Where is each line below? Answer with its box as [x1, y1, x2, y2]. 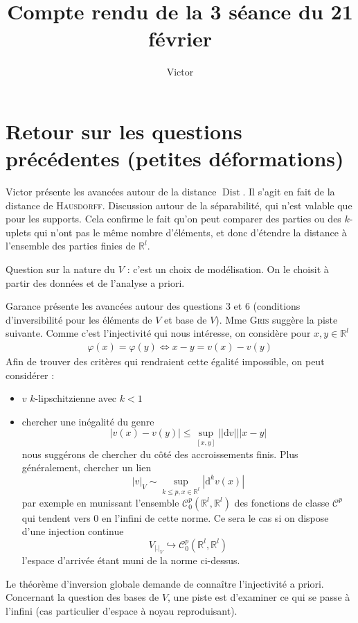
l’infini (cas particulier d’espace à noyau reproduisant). [6, 604, 238, 617]
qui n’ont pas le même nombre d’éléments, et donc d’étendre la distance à [34, 225, 347, 239]
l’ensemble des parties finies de [6, 238, 136, 253]
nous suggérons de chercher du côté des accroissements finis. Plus [21, 446, 298, 461]
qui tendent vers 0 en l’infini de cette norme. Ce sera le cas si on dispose [21, 510, 329, 525]
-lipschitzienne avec [35, 391, 117, 405]
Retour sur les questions [6, 116, 242, 145]
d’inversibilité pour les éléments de [6, 312, 152, 326]
